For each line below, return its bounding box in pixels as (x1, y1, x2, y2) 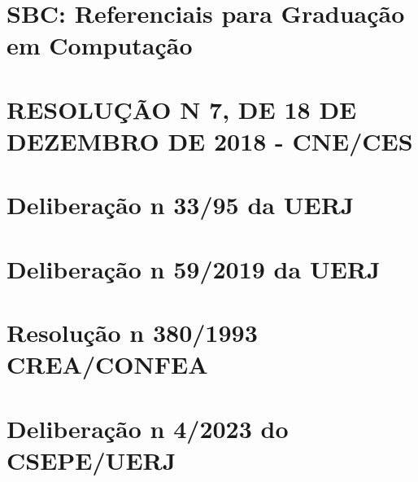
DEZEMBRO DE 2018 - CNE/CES (7, 124, 413, 157)
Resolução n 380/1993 (7, 316, 258, 349)
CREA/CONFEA (7, 348, 208, 381)
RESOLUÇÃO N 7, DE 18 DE (7, 92, 357, 125)
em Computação (7, 28, 193, 62)
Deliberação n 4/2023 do (7, 411, 289, 445)
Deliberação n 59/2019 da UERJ (7, 252, 381, 285)
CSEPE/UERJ (7, 443, 176, 476)
